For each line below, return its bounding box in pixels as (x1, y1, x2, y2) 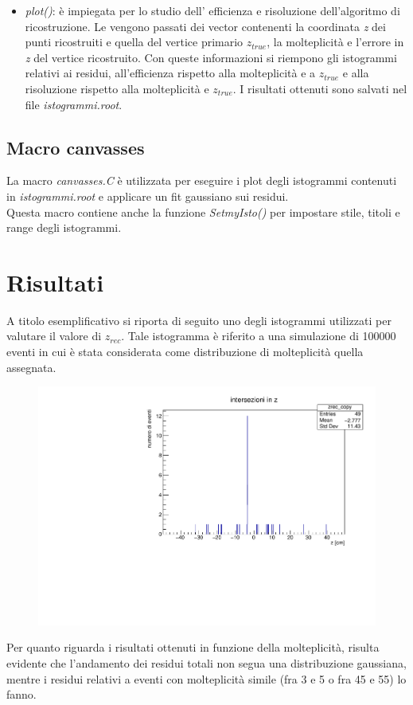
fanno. (6, 686, 37, 703)
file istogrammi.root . (25, 96, 123, 112)
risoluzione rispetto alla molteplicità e (25, 80, 209, 96)
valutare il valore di (6, 327, 102, 344)
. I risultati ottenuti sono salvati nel (232, 80, 407, 96)
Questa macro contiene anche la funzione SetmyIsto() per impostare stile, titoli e (6, 203, 400, 220)
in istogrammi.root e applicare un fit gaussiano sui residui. (6, 187, 289, 204)
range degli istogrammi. (6, 219, 122, 236)
